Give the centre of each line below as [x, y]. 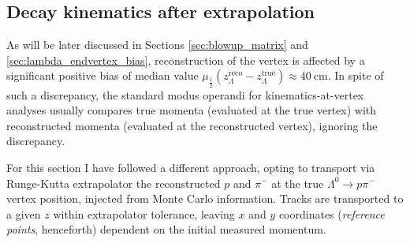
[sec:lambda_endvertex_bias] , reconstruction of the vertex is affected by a [186, 60]
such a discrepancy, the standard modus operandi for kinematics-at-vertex [185, 94]
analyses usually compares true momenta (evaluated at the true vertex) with [192, 110]
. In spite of [356, 75]
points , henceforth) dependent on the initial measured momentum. [166, 229]
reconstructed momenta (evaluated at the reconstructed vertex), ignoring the [192, 125]
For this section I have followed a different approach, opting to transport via [191, 167]
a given [24, 213]
